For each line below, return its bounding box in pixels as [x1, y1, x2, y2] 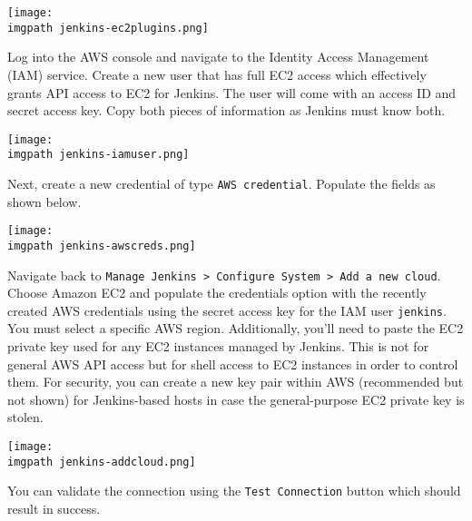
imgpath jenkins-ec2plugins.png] [7, 21, 209, 34]
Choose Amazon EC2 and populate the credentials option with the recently [7, 283, 427, 302]
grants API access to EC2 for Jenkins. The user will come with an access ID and [7, 83, 457, 102]
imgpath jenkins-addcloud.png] [7, 455, 196, 468]
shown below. [7, 192, 82, 211]
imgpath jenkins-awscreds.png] [7, 239, 196, 252]
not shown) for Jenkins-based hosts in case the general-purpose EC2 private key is [7, 389, 465, 408]
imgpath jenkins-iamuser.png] [7, 148, 190, 162]
